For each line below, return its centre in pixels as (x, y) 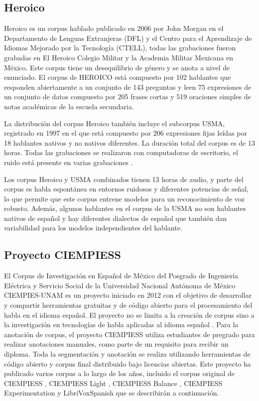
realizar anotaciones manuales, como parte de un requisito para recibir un (116, 344)
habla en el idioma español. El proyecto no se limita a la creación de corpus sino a (129, 314)
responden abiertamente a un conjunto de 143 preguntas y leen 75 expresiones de (128, 87)
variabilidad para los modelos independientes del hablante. (93, 228)
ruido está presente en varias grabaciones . (68, 162)
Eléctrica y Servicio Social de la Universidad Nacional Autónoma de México (120, 285)
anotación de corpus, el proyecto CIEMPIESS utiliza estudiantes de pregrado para (129, 334)
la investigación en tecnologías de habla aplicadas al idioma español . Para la (121, 324)
